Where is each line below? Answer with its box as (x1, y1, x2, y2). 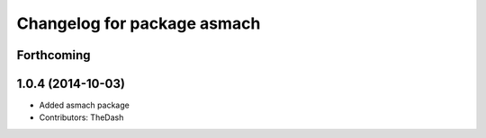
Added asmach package (39, 99, 130, 111)
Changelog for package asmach (16, 13, 261, 33)
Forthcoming (16, 47, 91, 63)
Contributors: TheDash (39, 112, 124, 123)
